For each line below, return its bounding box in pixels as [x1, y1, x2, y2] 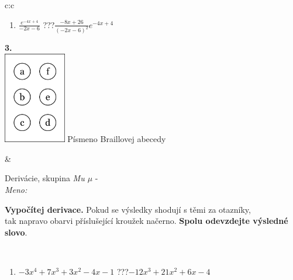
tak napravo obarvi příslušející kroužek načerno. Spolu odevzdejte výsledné [5, 215, 288, 227]
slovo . [5, 226, 27, 238]
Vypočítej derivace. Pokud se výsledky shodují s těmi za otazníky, [5, 203, 251, 215]
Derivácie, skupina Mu [5, 172, 85, 184]
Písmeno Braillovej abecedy [67, 133, 166, 145]
